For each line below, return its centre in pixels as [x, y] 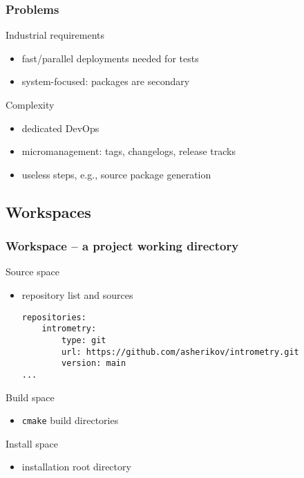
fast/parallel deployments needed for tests [110, 58]
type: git [84, 340]
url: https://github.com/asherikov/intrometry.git [180, 352]
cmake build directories [70, 420]
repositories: [54, 317]
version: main [94, 364]
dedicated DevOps [60, 128]
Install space [32, 443]
